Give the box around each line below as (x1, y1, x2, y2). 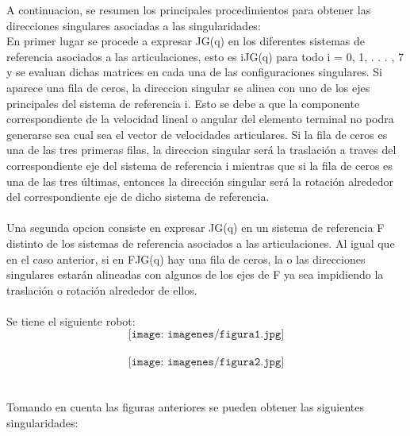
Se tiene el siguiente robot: (6, 312, 136, 329)
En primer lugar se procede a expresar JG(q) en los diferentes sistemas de (6, 33, 365, 49)
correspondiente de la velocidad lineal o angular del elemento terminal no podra (6, 110, 394, 127)
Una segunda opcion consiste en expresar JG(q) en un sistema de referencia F (6, 219, 385, 236)
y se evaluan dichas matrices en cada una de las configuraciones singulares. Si (6, 64, 382, 80)
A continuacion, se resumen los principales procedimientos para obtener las (6, 2, 371, 17)
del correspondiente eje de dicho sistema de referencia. (6, 188, 270, 205)
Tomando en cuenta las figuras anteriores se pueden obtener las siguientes (6, 399, 364, 415)
